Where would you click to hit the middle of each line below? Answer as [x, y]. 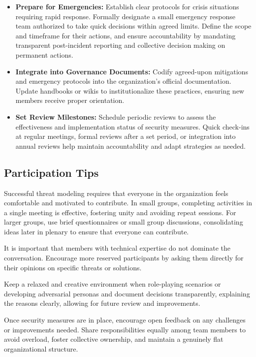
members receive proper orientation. [70, 100]
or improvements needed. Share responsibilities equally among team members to [125, 329]
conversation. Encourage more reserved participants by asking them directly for [124, 258]
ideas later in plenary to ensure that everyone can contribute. [96, 231]
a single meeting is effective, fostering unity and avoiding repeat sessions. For [120, 212]
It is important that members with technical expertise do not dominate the [117, 248]
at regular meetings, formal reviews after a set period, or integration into [126, 136]
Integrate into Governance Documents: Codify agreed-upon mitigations [132, 71]
